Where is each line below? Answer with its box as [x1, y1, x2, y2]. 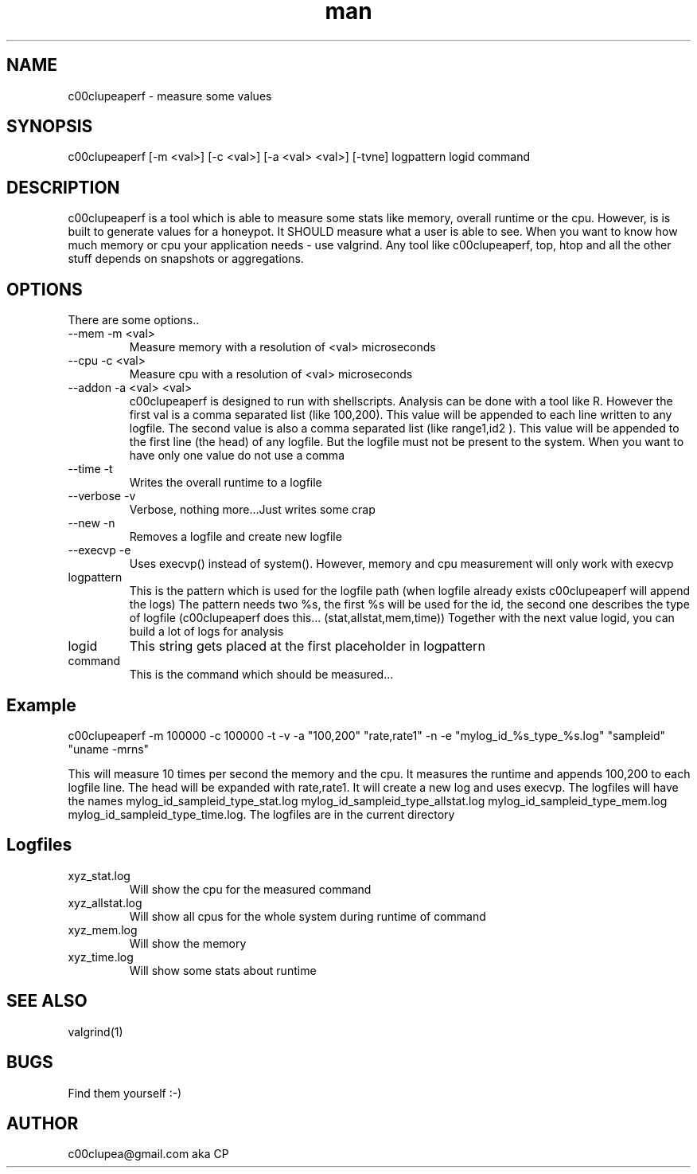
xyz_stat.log [68, 868, 130, 882]
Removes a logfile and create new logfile [129, 530, 342, 544]
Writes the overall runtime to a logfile [129, 475, 322, 490]
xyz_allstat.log [68, 895, 142, 910]
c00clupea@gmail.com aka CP [68, 1147, 229, 1161]
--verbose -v [68, 489, 136, 503]
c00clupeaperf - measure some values [68, 88, 272, 103]
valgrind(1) [68, 1024, 123, 1039]
